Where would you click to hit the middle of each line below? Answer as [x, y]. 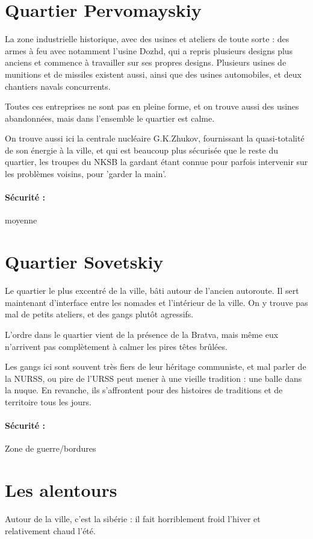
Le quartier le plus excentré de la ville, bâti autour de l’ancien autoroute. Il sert [152, 291]
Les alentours [61, 490]
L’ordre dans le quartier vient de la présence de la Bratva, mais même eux [142, 334]
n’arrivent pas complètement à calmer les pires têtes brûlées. [116, 346]
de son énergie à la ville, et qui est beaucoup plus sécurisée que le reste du [141, 150]
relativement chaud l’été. [50, 530]
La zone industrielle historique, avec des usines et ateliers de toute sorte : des [147, 39]
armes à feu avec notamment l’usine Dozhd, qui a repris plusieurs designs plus [149, 50]
